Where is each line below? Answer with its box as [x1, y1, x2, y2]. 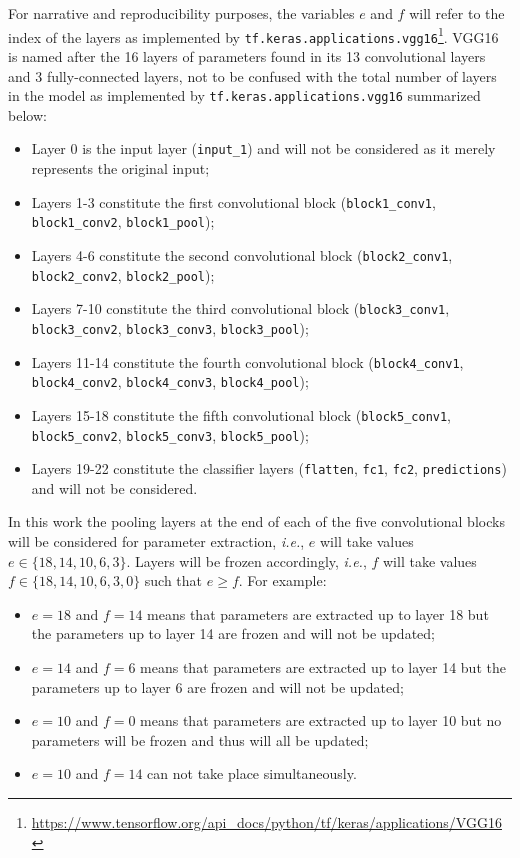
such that [144, 570, 203, 591]
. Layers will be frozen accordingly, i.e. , [126, 550, 367, 571]
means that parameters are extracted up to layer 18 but [147, 603, 489, 624]
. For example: [238, 570, 327, 591]
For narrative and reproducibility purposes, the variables [8, 3, 355, 23]
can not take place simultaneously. [147, 763, 357, 784]
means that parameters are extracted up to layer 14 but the [140, 656, 506, 677]
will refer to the [409, 3, 505, 23]
